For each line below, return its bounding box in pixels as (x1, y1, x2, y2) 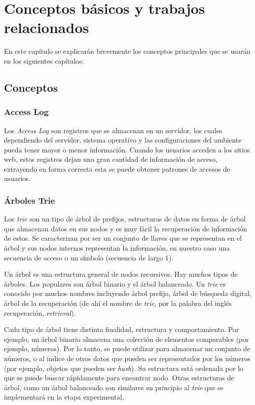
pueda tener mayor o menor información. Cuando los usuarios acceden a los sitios (4, 144, 250, 154)
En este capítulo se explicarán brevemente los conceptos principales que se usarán (4, 46, 251, 56)
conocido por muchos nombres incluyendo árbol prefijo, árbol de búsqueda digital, (4, 288, 252, 298)
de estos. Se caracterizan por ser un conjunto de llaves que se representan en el (4, 233, 242, 243)
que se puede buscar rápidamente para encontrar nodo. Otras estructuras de (4, 372, 234, 383)
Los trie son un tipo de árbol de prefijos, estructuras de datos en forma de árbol (4, 214, 246, 224)
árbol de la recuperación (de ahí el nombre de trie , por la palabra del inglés (4, 298, 232, 308)
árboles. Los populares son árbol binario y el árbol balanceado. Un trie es (4, 278, 226, 289)
